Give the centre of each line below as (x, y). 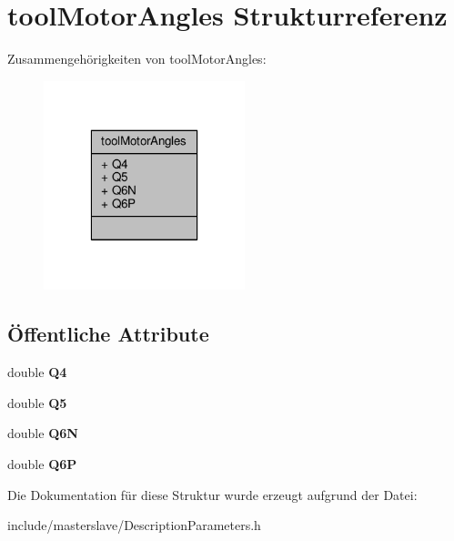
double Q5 (37, 402)
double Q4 (37, 372)
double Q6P (42, 463)
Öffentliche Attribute (108, 334)
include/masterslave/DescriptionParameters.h (134, 525)
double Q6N (43, 433)
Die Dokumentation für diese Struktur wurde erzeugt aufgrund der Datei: (212, 494)
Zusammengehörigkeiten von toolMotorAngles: (137, 59)
